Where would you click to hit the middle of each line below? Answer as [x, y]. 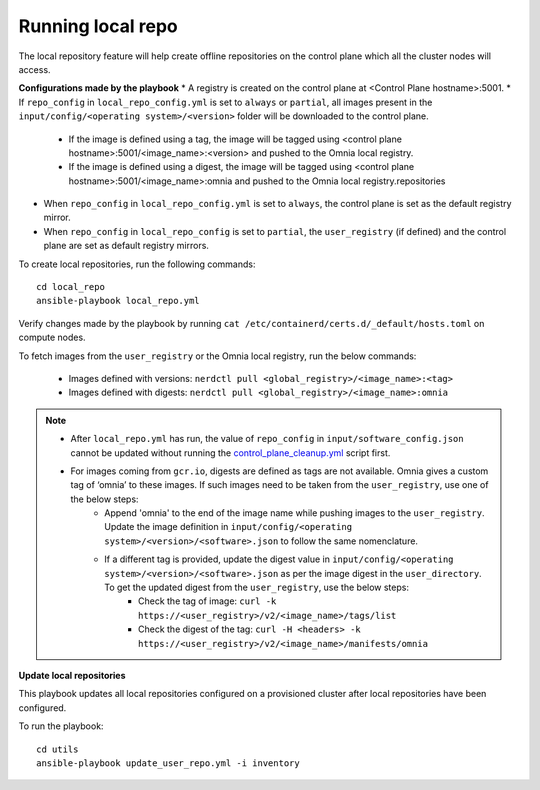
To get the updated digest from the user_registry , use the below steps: [257, 587]
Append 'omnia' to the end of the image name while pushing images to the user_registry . [294, 513]
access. [34, 69]
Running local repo [98, 26]
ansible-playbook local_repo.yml [118, 301]
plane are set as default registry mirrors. [126, 246]
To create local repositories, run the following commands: [137, 264]
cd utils [57, 749]
